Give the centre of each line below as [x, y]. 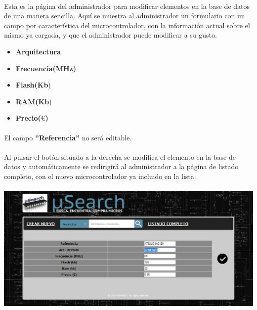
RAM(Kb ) [34, 101]
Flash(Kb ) [33, 85]
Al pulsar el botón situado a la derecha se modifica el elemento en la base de [120, 156]
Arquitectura [38, 51]
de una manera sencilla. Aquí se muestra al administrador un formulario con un [125, 16]
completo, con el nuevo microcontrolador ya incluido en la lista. [100, 176]
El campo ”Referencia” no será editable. [68, 137]
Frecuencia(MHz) [46, 68]
